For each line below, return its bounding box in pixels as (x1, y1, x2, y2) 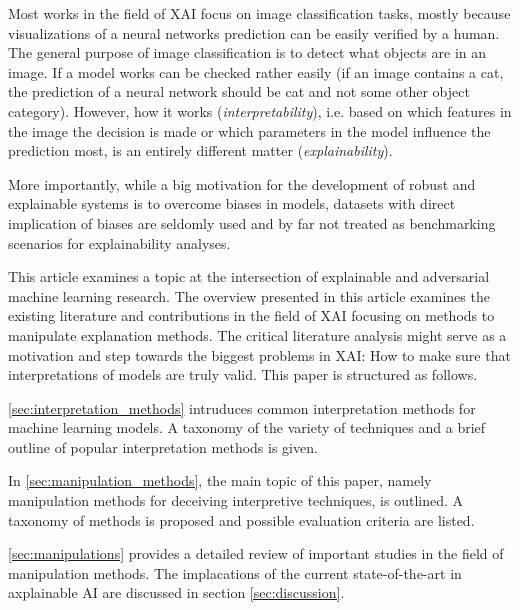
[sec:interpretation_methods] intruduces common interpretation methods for (8, 397, 476, 418)
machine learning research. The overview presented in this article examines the (8, 285, 490, 306)
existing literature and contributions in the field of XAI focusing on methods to (8, 305, 495, 326)
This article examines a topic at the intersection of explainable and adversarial (8, 266, 490, 287)
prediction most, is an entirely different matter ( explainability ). (8, 140, 393, 161)
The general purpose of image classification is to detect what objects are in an (8, 42, 487, 63)
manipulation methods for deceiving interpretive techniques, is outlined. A (8, 490, 463, 511)
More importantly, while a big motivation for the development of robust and (8, 173, 476, 194)
